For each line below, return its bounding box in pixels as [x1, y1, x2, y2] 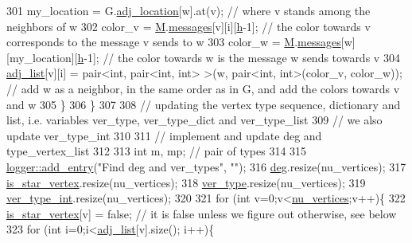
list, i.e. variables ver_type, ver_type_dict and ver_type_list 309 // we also [6, 112, 383, 128]
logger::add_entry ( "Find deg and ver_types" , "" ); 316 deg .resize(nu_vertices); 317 [6, 158, 406, 174]
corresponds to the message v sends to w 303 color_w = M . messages [6, 33, 341, 50]
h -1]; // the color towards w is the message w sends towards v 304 [77, 49, 400, 65]
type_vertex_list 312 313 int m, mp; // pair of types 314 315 [6, 143, 307, 159]
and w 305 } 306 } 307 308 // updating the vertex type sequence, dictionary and [6, 96, 401, 112]
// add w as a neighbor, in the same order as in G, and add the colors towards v [6, 80, 400, 96]
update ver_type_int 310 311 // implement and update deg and [6, 127, 322, 143]
